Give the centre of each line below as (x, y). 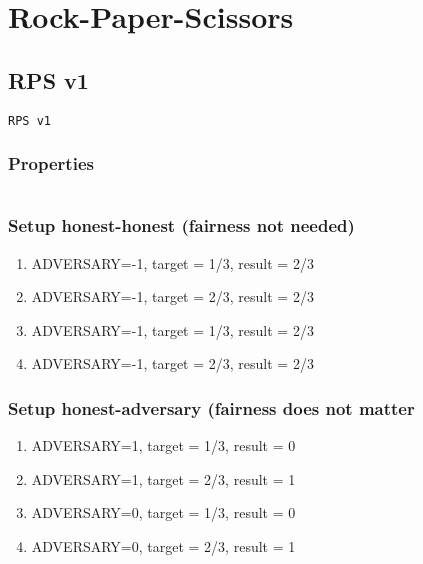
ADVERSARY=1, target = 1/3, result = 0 (163, 445)
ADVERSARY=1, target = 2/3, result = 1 (163, 478)
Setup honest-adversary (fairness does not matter (211, 407)
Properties (51, 163)
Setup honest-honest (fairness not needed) (181, 225)
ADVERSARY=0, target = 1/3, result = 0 (163, 512)
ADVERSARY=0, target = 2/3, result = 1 (163, 546)
